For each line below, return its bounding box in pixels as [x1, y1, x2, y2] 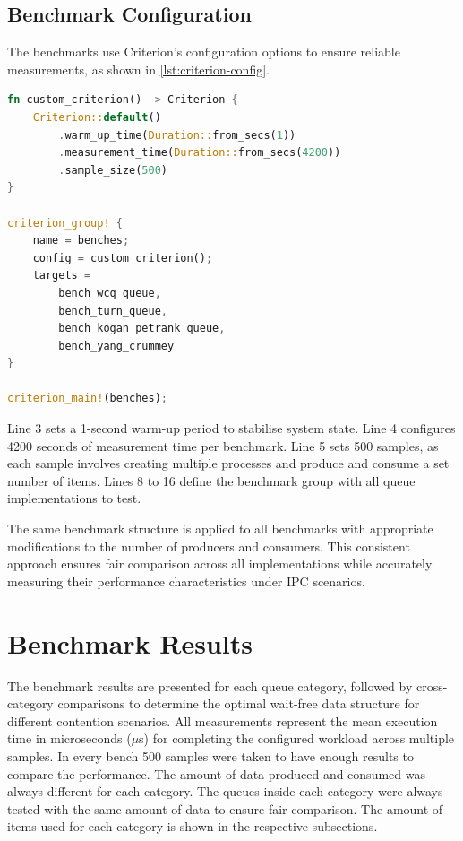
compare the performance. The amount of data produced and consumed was [7, 764, 425, 783]
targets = [32, 269, 91, 282]
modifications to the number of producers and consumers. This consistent [7, 536, 410, 555]
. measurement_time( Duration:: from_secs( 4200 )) [58, 146, 341, 160]
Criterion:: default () [32, 110, 161, 124]
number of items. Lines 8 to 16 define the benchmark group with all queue [7, 471, 416, 490]
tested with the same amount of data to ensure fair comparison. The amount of [7, 799, 443, 818]
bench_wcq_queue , [58, 286, 161, 299]
